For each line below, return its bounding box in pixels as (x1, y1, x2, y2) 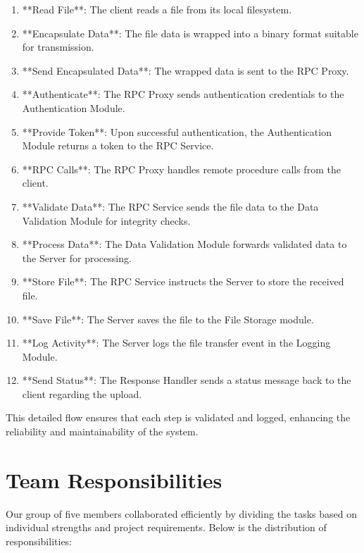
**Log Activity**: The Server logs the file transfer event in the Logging (22, 335, 331, 350)
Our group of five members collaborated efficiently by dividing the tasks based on (6, 506, 358, 521)
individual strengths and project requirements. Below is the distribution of (6, 520, 327, 535)
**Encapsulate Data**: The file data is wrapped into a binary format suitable (22, 25, 358, 40)
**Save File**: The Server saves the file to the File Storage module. (22, 311, 314, 326)
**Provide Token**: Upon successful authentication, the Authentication (22, 124, 332, 139)
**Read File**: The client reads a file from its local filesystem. (22, 2, 292, 16)
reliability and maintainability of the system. (6, 424, 199, 439)
